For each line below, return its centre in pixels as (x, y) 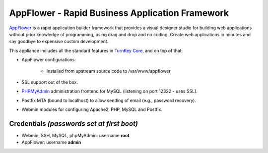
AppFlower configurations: (49, 60)
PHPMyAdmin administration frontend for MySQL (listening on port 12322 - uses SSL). (110, 91)
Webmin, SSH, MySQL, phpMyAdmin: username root (75, 135)
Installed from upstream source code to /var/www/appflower (108, 71)
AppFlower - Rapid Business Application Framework (119, 13)
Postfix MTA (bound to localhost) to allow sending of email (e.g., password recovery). (109, 100)
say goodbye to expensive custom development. (59, 42)
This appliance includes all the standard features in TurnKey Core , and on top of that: (96, 51)
